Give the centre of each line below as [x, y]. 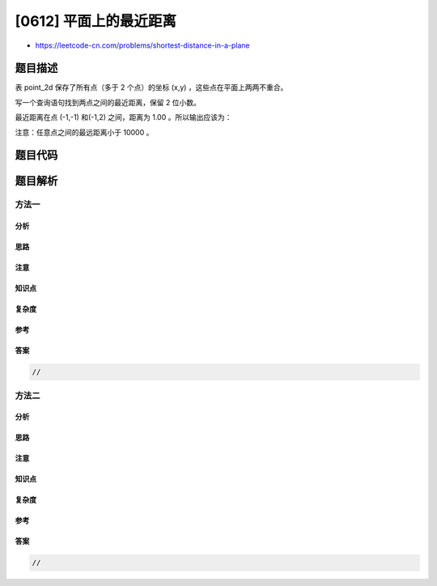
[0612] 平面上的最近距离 [96, 21]
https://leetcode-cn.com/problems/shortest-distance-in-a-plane [142, 45]
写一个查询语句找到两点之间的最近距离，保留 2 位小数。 [108, 102]
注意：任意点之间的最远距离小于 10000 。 [84, 132]
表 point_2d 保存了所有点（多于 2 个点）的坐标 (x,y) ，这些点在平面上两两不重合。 [151, 87]
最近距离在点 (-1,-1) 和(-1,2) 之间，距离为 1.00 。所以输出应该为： [123, 117]
